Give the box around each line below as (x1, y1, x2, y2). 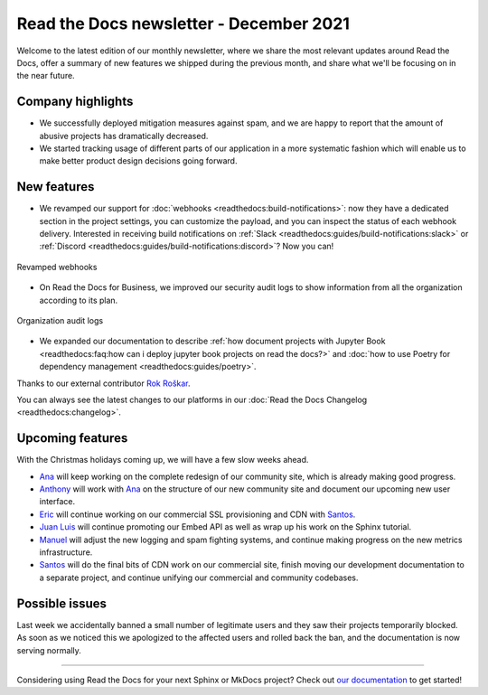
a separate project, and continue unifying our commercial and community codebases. (39, 572, 359, 583)
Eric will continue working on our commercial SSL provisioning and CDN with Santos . (39, 509, 356, 520)
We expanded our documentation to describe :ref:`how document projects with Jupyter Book (39, 335, 386, 347)
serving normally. (16, 644, 81, 655)
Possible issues (16, 596, 108, 611)
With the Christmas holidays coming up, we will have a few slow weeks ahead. (16, 455, 309, 465)
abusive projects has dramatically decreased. (39, 130, 209, 141)
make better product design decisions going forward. (39, 155, 238, 166)
